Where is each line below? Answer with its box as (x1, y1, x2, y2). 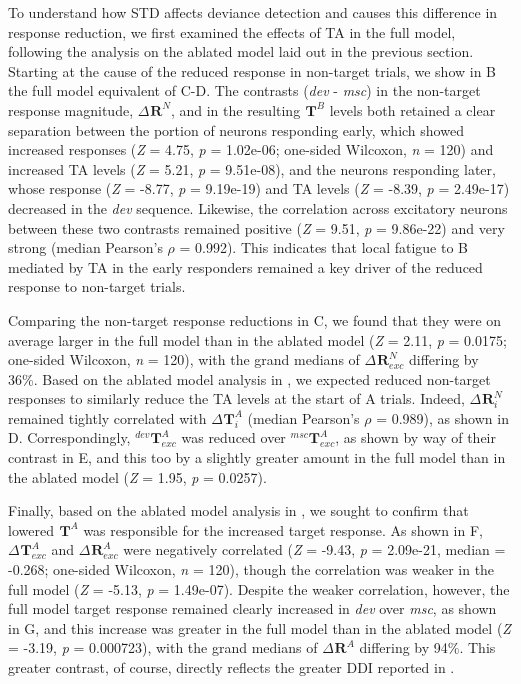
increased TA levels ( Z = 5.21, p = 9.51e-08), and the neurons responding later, (8, 158, 496, 179)
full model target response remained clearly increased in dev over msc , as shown (8, 598, 497, 619)
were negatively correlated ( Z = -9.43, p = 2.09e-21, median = (123, 539, 506, 560)
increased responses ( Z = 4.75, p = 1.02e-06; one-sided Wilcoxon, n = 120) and (8, 139, 494, 160)
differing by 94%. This (359, 637, 496, 658)
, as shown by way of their (335, 427, 496, 448)
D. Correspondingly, (8, 427, 131, 448)
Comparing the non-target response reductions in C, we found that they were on (8, 309, 502, 330)
